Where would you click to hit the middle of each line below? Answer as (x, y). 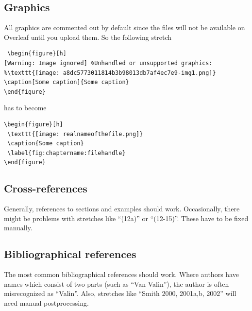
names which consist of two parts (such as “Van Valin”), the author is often (117, 284)
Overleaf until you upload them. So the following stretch (88, 37)
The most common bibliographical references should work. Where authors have (121, 274)
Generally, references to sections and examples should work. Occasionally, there (122, 209)
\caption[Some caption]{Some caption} (67, 82)
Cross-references (46, 188)
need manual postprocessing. (46, 302)
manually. (18, 228)
